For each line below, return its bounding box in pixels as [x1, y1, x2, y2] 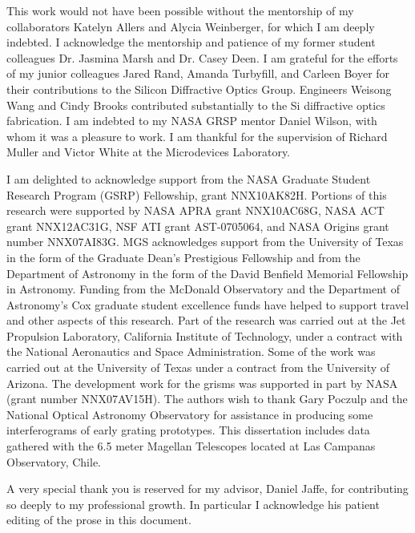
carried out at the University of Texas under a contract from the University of [6, 359, 390, 376]
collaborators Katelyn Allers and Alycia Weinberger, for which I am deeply [6, 18, 375, 34]
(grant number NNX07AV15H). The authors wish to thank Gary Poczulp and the [6, 390, 408, 407]
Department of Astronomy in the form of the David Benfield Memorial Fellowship [6, 264, 409, 281]
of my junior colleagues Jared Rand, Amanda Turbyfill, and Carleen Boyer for [6, 65, 390, 82]
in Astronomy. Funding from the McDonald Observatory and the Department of [6, 281, 400, 297]
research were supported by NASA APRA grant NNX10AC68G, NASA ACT [6, 202, 385, 219]
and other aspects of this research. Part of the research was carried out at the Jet [6, 312, 406, 329]
